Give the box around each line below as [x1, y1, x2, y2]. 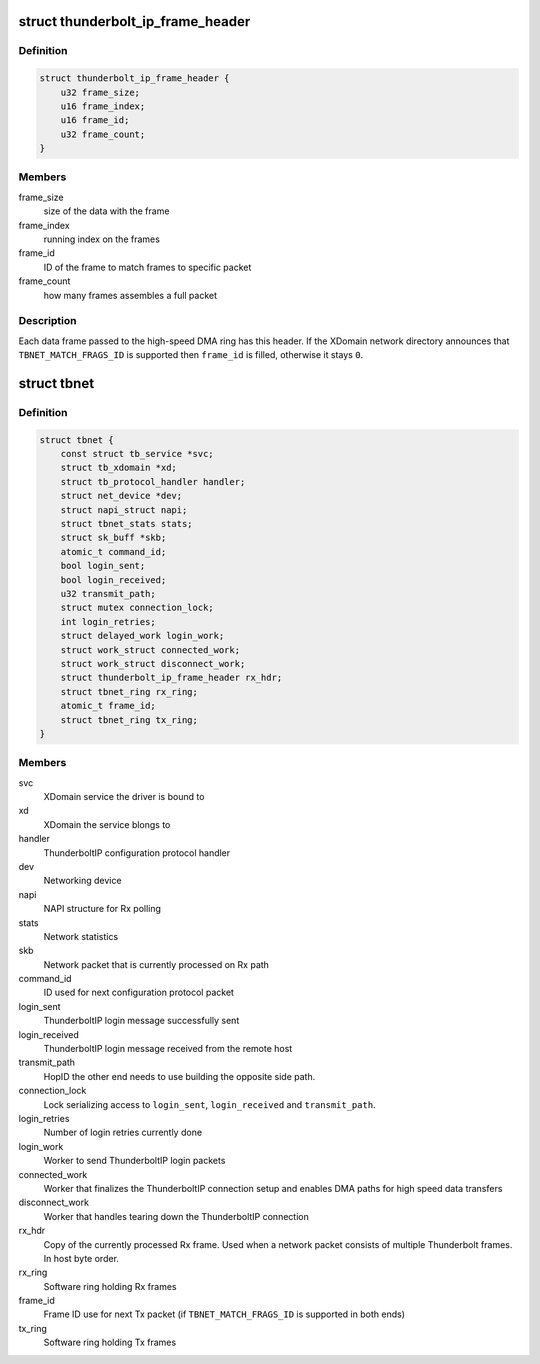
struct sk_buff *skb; [60, 532, 167, 544]
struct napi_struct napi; [60, 504, 188, 515]
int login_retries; [60, 616, 157, 627]
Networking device [43, 875, 122, 887]
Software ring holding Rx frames [43, 1280, 177, 1292]
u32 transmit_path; [60, 588, 157, 599]
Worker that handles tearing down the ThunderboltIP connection [43, 1210, 309, 1222]
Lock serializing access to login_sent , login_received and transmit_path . [43, 1098, 376, 1110]
